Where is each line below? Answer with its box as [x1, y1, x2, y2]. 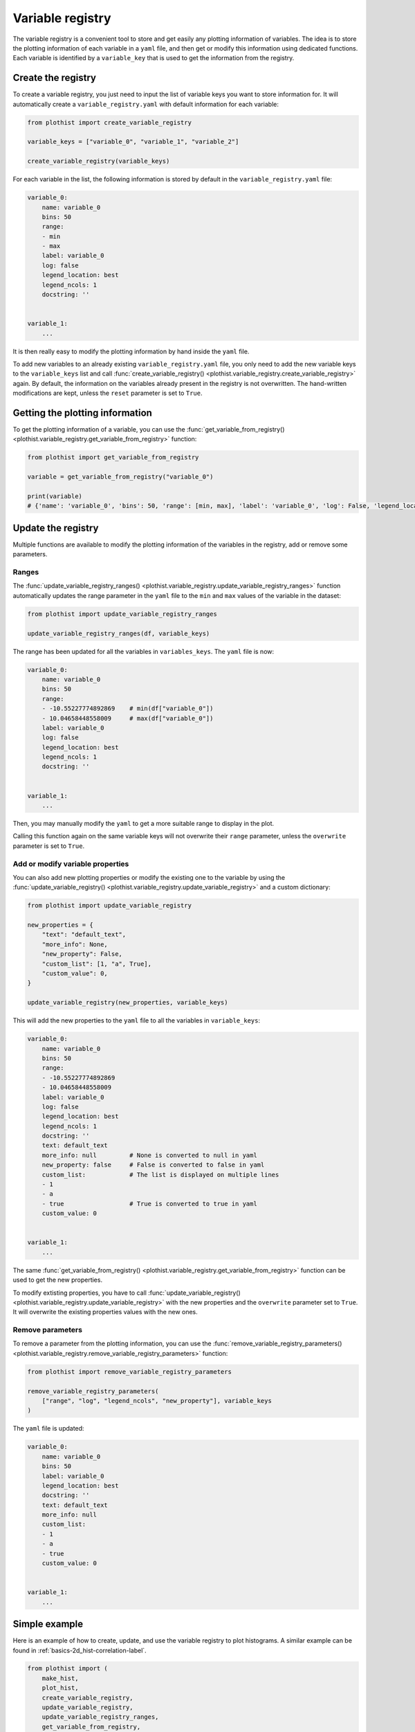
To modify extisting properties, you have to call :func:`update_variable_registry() [12, 1289, 241, 1297]
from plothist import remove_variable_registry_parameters [27, 1368, 232, 1375]
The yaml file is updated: [12, 1424, 84, 1433]
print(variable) [27, 493, 83, 500]
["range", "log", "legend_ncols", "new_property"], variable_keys [41, 1397, 273, 1404]
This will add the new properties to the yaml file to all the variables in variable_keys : [12, 1016, 261, 1025]
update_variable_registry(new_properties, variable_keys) [27, 998, 228, 1007]
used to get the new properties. [12, 1275, 103, 1284]
